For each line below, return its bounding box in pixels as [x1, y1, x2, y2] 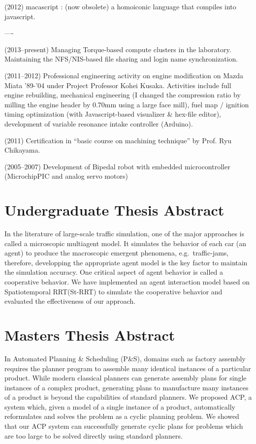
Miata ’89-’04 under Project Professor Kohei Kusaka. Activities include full [4, 80, 231, 90]
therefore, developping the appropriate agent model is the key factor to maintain [4, 257, 248, 267]
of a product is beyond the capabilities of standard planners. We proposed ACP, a [4, 392, 252, 402]
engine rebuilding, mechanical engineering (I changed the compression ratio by [4, 90, 241, 100]
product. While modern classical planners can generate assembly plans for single [4, 373, 247, 383]
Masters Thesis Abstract [4, 324, 175, 345]
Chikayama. [4, 145, 40, 155]
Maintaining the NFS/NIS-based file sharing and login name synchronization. [4, 54, 238, 64]
